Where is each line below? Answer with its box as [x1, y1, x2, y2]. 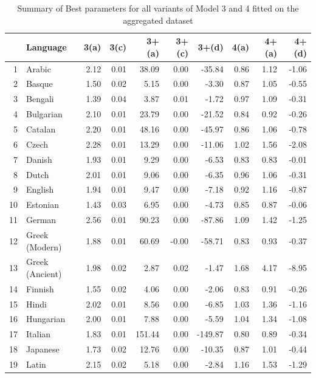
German [26, 213, 57, 226]
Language [26, 40, 67, 53]
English [26, 183, 54, 196]
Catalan [26, 123, 56, 135]
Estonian [26, 198, 59, 211]
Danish [26, 153, 52, 165]
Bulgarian [26, 108, 63, 120]
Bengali [26, 92, 54, 105]
